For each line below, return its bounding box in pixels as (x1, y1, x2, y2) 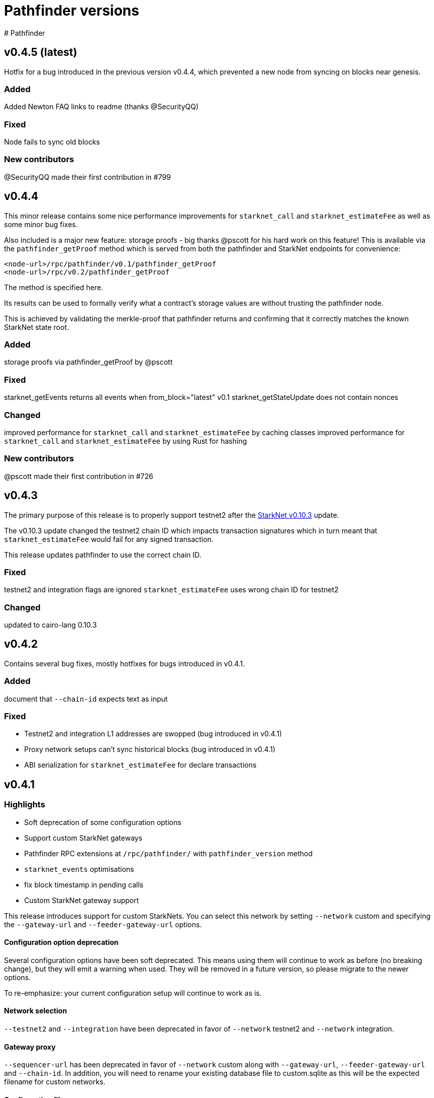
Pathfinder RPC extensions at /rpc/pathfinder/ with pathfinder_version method (24, 849, 313, 858)
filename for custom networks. (4, 1077, 106, 1086)
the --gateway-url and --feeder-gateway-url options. (4, 920, 202, 929)
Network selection (4, 1006, 67, 1015)
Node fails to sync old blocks (4, 138, 100, 147)
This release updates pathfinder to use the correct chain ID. (4, 550, 201, 559)
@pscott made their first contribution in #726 (4, 471, 154, 481)
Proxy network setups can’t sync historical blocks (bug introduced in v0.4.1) (24, 745, 275, 754)
